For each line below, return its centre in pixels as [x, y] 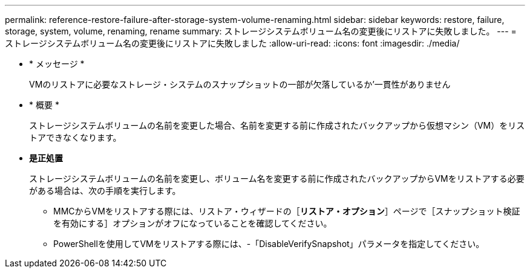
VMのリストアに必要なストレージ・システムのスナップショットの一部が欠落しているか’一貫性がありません [240, 84]
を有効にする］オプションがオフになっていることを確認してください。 [193, 223]
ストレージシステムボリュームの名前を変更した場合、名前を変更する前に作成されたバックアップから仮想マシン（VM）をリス [277, 125]
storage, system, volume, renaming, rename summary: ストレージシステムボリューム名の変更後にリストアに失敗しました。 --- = [261, 31]
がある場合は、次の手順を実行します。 [105, 191]
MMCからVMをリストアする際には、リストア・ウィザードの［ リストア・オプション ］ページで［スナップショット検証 [287, 211]
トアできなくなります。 [75, 137]
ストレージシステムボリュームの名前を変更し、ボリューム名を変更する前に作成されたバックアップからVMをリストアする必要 [277, 178]
